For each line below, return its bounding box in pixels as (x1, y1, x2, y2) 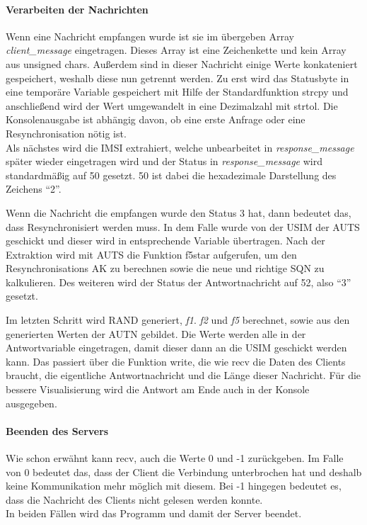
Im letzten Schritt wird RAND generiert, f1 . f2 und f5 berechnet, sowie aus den (6, 312, 350, 327)
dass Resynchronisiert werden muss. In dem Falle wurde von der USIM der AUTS (6, 219, 360, 234)
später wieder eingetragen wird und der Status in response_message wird (6, 154, 322, 169)
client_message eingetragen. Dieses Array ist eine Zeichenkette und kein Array (6, 43, 346, 57)
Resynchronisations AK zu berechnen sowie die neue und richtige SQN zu (6, 261, 325, 276)
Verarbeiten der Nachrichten (6, 1, 148, 16)
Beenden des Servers (6, 423, 109, 438)
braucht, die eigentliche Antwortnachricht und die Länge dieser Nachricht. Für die (6, 368, 361, 383)
